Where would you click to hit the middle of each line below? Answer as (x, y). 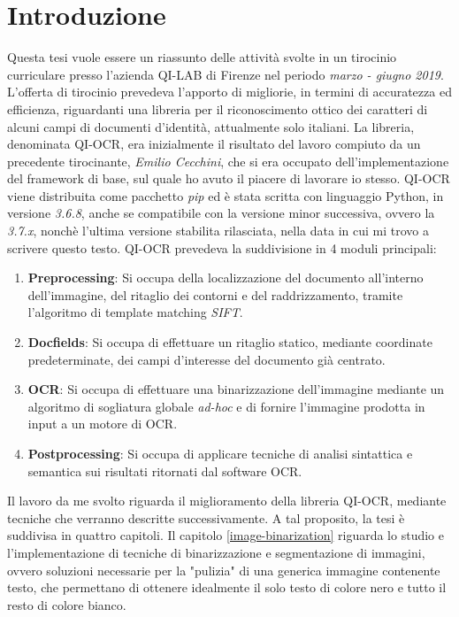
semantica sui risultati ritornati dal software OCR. (165, 470)
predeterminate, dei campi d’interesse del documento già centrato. (207, 359)
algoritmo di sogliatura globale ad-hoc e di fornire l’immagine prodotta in (226, 406)
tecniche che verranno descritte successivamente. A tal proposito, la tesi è (206, 517)
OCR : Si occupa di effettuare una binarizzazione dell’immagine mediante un (236, 389)
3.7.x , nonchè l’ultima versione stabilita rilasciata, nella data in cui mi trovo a (218, 231)
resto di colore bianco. (67, 604)
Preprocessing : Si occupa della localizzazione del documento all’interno (226, 278)
